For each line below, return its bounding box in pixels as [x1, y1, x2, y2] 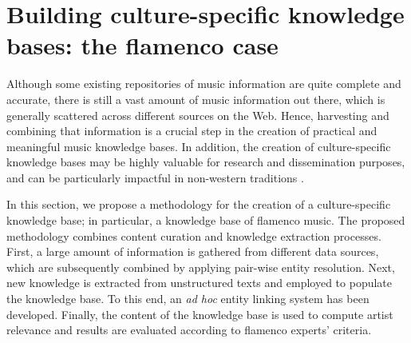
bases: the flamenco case [6, 29, 279, 62]
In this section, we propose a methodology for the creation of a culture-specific [6, 196, 391, 213]
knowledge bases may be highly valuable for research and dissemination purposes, [6, 154, 405, 170]
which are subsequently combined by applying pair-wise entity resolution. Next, [6, 258, 395, 275]
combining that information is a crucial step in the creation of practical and [6, 122, 377, 139]
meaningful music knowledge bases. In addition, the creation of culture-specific [6, 138, 391, 154]
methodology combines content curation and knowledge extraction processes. [6, 227, 381, 244]
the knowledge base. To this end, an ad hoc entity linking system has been [6, 290, 370, 307]
